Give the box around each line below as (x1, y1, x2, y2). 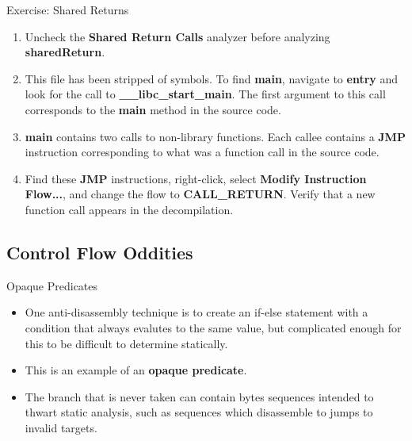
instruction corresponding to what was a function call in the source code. (25, 144, 380, 160)
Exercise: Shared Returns (6, 2, 129, 17)
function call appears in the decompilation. (25, 201, 234, 217)
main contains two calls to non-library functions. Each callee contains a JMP (25, 128, 406, 144)
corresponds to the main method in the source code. (25, 101, 281, 117)
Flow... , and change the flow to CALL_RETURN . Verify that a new (25, 186, 376, 202)
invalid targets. (25, 419, 97, 435)
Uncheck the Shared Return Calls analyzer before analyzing (25, 28, 330, 44)
